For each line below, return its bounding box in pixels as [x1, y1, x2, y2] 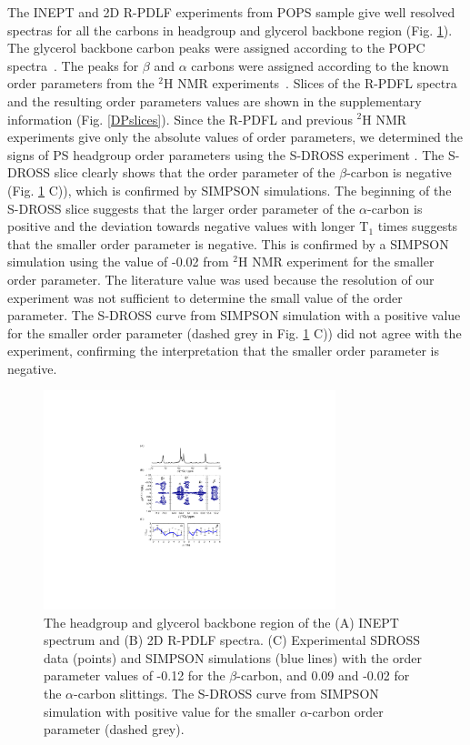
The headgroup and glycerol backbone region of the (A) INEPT [44, 612, 399, 631]
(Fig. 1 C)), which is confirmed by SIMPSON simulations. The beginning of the [7, 180, 452, 199]
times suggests [377, 216, 458, 236]
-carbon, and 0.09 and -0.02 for [236, 666, 410, 685]
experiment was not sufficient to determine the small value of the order [7, 287, 403, 307]
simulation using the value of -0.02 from [7, 252, 229, 271]
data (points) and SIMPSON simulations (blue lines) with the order [44, 648, 422, 667]
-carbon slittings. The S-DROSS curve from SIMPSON [74, 684, 379, 703]
